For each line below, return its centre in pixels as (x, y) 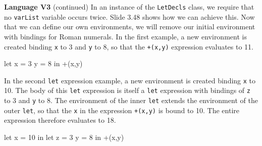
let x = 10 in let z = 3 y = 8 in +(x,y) (64, 137)
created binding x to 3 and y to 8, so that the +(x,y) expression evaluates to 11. (129, 46)
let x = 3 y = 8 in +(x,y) (43, 63)
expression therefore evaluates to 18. (60, 120)
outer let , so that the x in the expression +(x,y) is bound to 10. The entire (122, 110)
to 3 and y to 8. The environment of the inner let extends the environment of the (131, 100)
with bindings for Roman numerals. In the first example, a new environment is (125, 36)
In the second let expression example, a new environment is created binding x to (130, 80)
